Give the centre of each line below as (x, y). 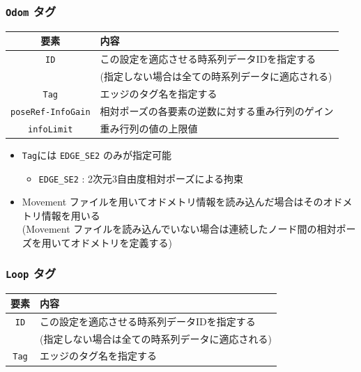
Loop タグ (31, 273)
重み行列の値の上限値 (149, 128)
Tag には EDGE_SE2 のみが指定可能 (97, 154)
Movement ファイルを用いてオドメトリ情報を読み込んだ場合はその (172, 202)
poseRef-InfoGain (51, 112)
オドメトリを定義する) (121, 242)
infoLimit (51, 129)
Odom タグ (31, 11)
